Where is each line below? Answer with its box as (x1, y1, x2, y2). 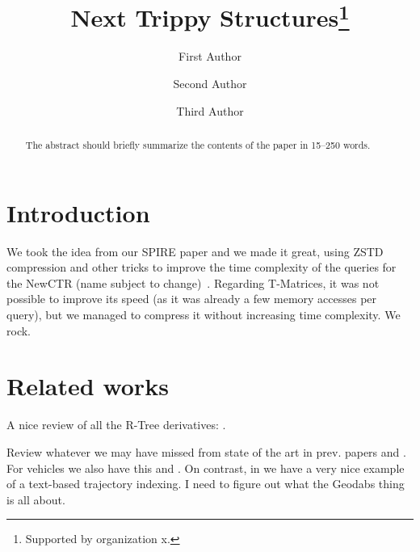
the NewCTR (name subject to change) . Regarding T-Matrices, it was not (6, 274, 380, 291)
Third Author (176, 102, 244, 119)
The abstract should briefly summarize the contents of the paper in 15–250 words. (25, 138, 371, 152)
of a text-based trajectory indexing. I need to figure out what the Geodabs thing (6, 475, 405, 492)
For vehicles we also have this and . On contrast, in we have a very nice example (6, 459, 405, 476)
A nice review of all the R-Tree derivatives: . (6, 416, 226, 433)
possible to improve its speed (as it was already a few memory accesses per (6, 290, 377, 307)
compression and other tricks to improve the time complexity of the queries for (6, 259, 397, 276)
